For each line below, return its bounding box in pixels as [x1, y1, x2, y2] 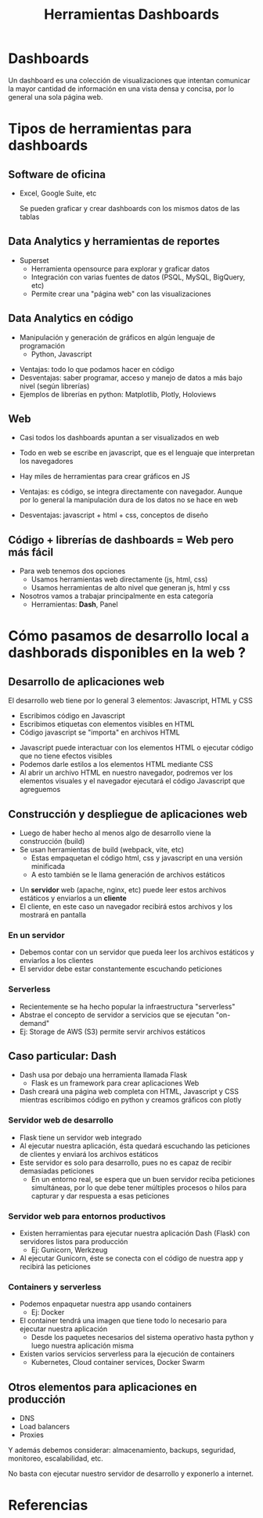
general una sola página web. [8, 92, 103, 101]
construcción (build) [19, 837, 85, 845]
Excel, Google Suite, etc [19, 188, 97, 198]
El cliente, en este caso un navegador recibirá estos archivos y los [19, 902, 233, 911]
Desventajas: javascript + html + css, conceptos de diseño [19, 510, 209, 520]
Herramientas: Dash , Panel [31, 600, 119, 609]
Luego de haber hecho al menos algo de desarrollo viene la [19, 828, 211, 837]
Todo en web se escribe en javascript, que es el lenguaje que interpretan [19, 448, 255, 458]
